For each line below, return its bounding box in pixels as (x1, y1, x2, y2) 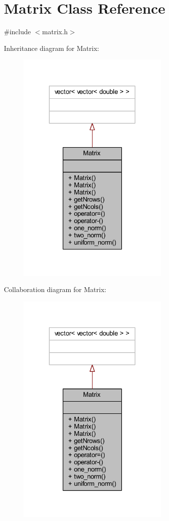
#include (4, 26, 31, 37)
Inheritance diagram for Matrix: (4, 43, 99, 53)
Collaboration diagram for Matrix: (4, 284, 107, 294)
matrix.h (42, 26, 68, 37)
